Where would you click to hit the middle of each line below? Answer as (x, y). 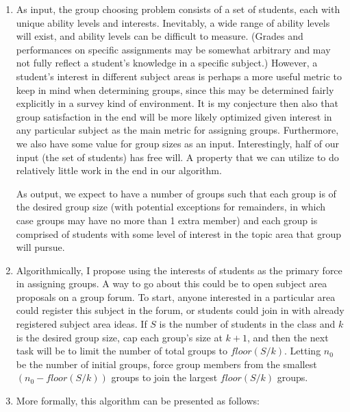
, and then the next (288, 337)
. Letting (303, 351)
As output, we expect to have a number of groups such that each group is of (176, 193)
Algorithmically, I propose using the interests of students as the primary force (179, 270)
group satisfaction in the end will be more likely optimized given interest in (174, 116)
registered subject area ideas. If (82, 324)
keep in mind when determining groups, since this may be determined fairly (175, 89)
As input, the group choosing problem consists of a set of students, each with (178, 9)
